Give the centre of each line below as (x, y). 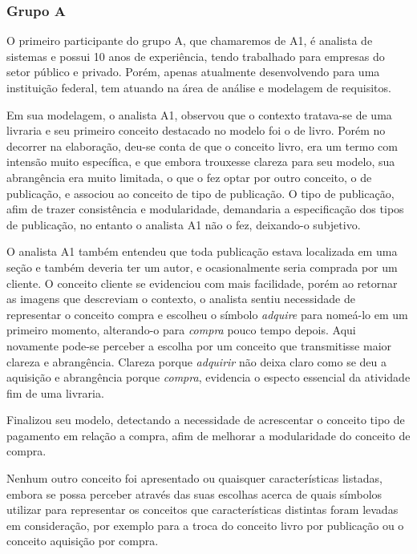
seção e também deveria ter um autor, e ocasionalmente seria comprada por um (202, 267)
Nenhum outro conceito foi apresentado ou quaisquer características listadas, (194, 478)
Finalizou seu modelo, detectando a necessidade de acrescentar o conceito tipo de (206, 420)
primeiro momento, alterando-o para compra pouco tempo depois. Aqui (181, 330)
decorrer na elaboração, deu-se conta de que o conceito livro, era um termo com (202, 146)
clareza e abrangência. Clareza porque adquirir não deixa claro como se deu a (196, 361)
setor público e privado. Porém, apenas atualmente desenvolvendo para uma (193, 72)
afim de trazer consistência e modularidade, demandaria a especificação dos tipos (205, 209)
